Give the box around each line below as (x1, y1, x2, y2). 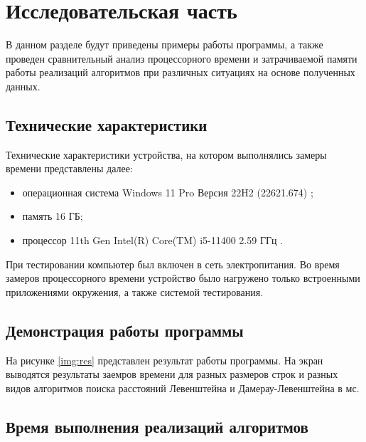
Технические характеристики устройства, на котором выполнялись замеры (6, 147, 327, 162)
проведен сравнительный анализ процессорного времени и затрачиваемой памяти (6, 51, 357, 65)
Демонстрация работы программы (6, 319, 244, 341)
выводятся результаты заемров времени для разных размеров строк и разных (6, 367, 338, 382)
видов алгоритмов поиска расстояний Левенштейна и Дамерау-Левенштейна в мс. (6, 380, 360, 395)
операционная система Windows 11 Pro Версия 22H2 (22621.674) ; (22, 184, 313, 199)
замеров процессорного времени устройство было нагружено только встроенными (6, 270, 360, 285)
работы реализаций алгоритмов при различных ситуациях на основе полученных (6, 65, 355, 80)
